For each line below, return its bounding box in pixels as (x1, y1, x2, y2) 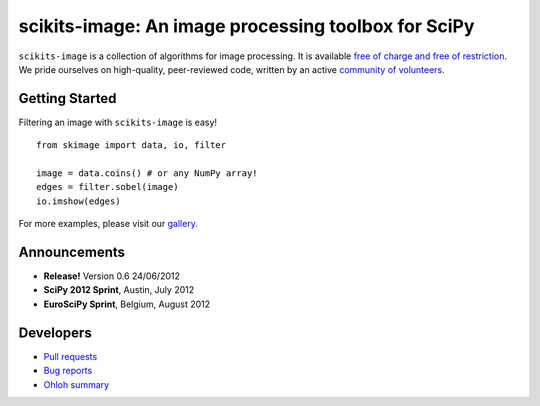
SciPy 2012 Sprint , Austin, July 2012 (43, 284, 195, 296)
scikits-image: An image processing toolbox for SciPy (18, 15, 475, 37)
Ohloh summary (43, 378, 110, 390)
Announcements (18, 244, 125, 260)
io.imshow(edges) (36, 195, 121, 207)
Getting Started (18, 90, 117, 107)
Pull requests (43, 350, 98, 362)
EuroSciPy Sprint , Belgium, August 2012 (43, 298, 211, 310)
